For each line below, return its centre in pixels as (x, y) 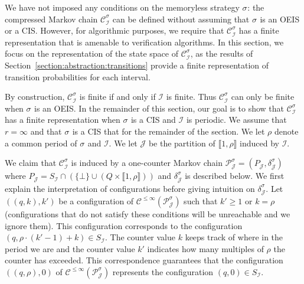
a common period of (41, 143)
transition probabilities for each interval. (78, 76)
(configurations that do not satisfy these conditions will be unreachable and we (148, 213)
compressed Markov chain (51, 19)
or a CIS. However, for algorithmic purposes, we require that (115, 30)
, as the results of (222, 53)
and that (46, 131)
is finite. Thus (191, 97)
